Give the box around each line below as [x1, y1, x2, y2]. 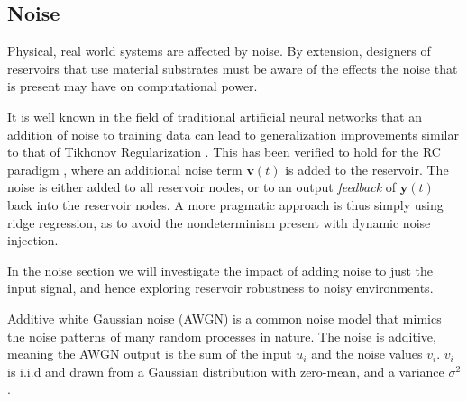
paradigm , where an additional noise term [7, 159, 243, 178]
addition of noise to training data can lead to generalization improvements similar [7, 124, 459, 143]
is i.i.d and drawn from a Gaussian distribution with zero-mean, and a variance [7, 361, 444, 380]
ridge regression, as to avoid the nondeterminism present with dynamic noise [7, 213, 431, 232]
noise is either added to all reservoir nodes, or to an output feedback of [7, 178, 397, 196]
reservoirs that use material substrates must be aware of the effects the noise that [7, 59, 458, 77]
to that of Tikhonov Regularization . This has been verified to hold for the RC [7, 142, 441, 161]
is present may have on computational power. [7, 77, 258, 96]
